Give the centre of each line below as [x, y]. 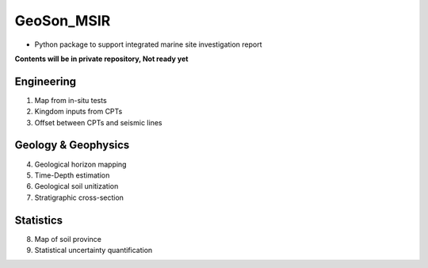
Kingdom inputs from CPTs [78, 112]
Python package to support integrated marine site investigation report [148, 44]
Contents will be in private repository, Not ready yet [101, 59]
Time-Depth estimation [72, 175]
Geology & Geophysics [72, 145]
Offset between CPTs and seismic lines [98, 122]
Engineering [46, 81]
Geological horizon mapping [80, 164]
